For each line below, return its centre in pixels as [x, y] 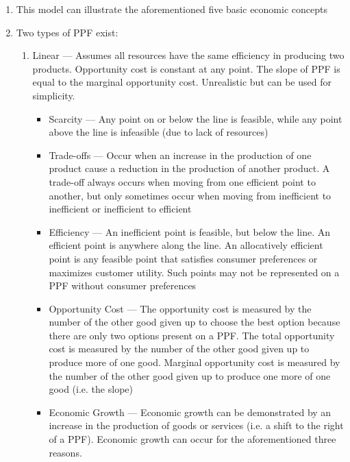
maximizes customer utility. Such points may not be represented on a [194, 272]
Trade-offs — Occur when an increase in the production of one [180, 155]
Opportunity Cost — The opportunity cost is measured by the [180, 308]
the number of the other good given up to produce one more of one [190, 375]
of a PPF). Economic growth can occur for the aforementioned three [192, 439]
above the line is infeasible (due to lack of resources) [159, 132]
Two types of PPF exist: [67, 32]
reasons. [65, 452]
